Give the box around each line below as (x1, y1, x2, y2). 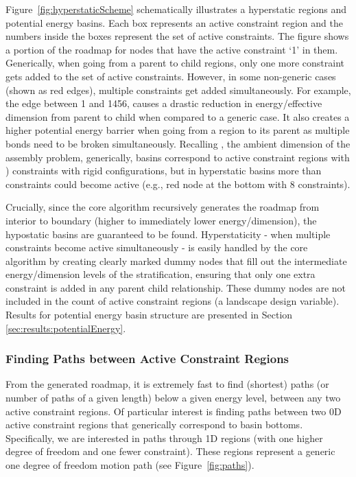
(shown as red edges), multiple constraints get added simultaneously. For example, (5, 82, 351, 97)
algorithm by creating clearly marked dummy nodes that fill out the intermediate (5, 253, 347, 268)
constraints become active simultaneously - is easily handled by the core (5, 240, 308, 255)
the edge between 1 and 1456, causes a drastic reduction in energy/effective (5, 96, 322, 110)
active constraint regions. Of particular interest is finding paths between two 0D (5, 404, 342, 418)
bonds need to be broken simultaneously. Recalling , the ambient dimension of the (5, 136, 351, 150)
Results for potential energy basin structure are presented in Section (5, 307, 293, 322)
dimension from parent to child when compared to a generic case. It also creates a (5, 109, 350, 124)
